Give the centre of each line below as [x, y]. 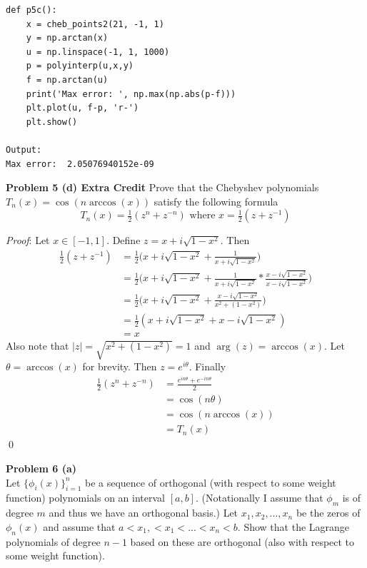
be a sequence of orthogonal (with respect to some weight [210, 482]
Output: [24, 149]
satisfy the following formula [216, 201]
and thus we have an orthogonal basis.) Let [144, 513]
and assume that [79, 526]
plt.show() [52, 122]
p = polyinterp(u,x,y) [80, 66]
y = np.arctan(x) [67, 38]
